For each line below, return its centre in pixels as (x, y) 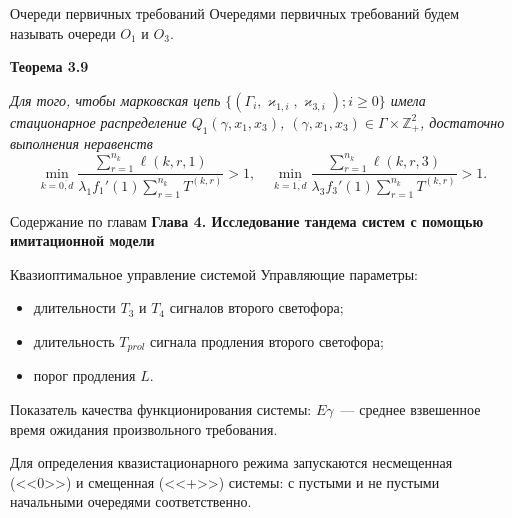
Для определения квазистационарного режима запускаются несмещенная (231, 462)
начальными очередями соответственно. (131, 501)
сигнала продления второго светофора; (267, 340)
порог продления (84, 375)
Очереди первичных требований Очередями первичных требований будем (235, 13)
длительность (74, 340)
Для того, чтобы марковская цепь (115, 99)
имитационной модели (82, 240)
